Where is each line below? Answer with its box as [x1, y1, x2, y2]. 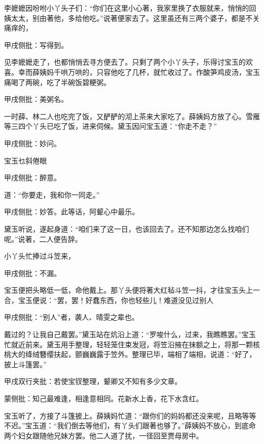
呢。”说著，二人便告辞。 [4, 233, 82, 244]
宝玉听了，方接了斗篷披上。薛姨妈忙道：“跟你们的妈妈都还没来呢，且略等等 [4, 410, 256, 421]
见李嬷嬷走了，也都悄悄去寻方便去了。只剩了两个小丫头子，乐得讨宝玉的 [4, 57, 246, 67]
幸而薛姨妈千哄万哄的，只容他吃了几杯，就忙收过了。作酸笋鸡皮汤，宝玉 [18, 66, 260, 77]
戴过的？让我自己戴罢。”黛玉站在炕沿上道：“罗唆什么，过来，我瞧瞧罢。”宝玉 [4, 329, 256, 340]
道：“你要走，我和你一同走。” [4, 189, 100, 200]
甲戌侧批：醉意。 [4, 172, 61, 183]
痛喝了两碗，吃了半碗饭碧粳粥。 [4, 76, 111, 87]
